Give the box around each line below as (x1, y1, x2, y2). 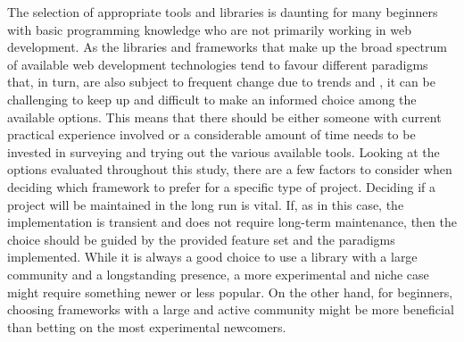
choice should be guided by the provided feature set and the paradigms (7, 229, 395, 248)
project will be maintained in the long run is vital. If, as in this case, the (7, 195, 404, 213)
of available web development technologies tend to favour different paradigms (7, 54, 428, 73)
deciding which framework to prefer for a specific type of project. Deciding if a (7, 177, 436, 196)
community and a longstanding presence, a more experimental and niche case (7, 264, 429, 283)
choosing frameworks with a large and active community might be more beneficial (7, 300, 454, 319)
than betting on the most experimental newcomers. (7, 317, 286, 336)
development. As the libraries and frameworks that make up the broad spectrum (7, 38, 447, 56)
